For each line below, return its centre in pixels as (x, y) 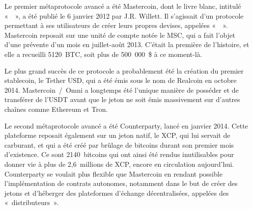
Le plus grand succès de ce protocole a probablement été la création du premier (124, 70)
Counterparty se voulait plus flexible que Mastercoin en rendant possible (113, 173)
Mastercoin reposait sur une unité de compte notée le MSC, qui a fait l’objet (120, 35)
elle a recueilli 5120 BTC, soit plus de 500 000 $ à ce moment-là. (103, 54)
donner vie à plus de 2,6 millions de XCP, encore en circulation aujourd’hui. (119, 164)
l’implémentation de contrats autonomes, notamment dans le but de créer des (121, 183)
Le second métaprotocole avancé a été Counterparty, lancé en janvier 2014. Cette (126, 125)
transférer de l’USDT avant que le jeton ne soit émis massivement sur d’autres (122, 99)
